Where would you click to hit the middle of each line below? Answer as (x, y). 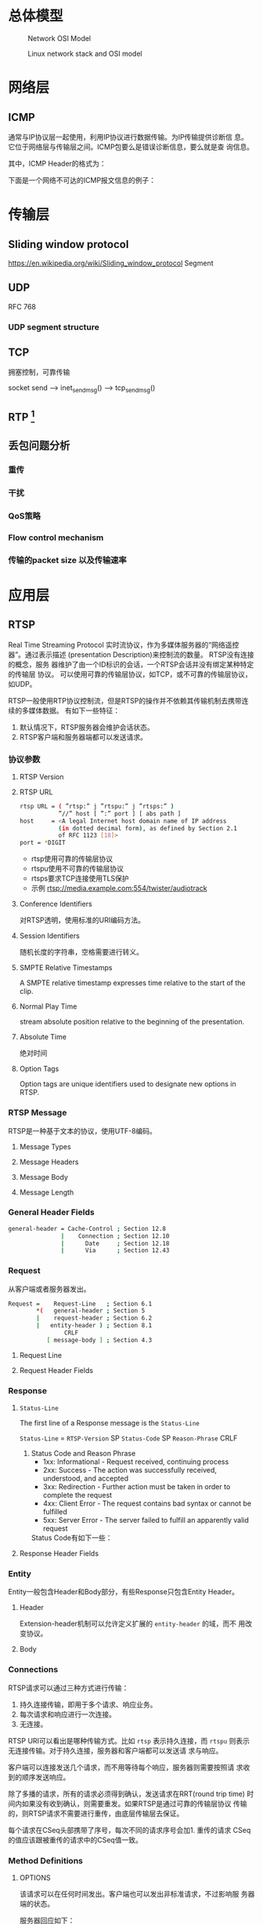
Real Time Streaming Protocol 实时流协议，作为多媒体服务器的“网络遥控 (124, 644)
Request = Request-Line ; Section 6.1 (80, 1304)
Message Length (47, 1192)
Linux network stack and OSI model (85, 53)
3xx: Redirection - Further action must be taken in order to (137, 1487)
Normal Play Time (48, 1006)
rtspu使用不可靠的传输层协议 (77, 869)
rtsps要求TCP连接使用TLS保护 (80, 878)
